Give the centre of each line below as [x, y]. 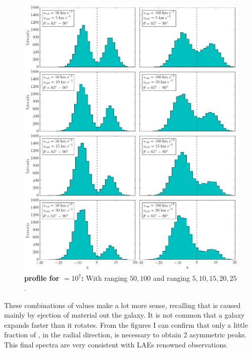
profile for [42, 278]
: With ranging [105, 278]
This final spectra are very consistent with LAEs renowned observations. [116, 344]
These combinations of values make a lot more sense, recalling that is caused [122, 305]
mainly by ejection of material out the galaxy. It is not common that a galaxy [124, 315]
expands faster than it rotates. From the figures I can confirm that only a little [126, 324]
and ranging [171, 278]
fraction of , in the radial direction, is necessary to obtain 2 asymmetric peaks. [125, 335]
